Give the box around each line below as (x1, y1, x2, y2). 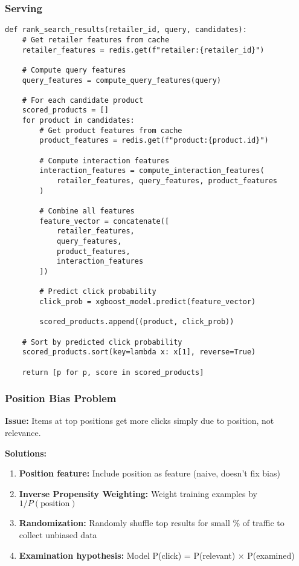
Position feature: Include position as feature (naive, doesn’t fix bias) (19, 467, 280, 480)
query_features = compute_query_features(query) (22, 76, 221, 85)
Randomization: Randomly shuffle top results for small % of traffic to (19, 516, 285, 529)
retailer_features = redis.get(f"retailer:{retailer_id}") (22, 45, 265, 54)
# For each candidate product (22, 96, 144, 105)
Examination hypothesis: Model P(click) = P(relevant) (19, 548, 236, 561)
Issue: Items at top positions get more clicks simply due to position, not (5, 414, 274, 427)
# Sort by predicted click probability (22, 337, 182, 346)
